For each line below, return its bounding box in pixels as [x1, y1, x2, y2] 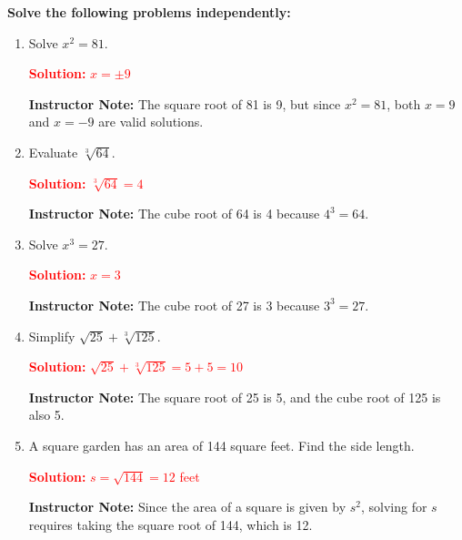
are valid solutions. [98, 112, 204, 131]
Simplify [28, 326, 75, 345]
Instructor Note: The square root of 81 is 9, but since [28, 94, 341, 113]
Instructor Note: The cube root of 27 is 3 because [28, 295, 320, 314]
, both [387, 94, 421, 113]
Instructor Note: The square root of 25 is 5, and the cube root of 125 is [28, 387, 441, 406]
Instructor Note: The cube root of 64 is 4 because [28, 204, 320, 223]
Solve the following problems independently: [7, 3, 291, 21]
